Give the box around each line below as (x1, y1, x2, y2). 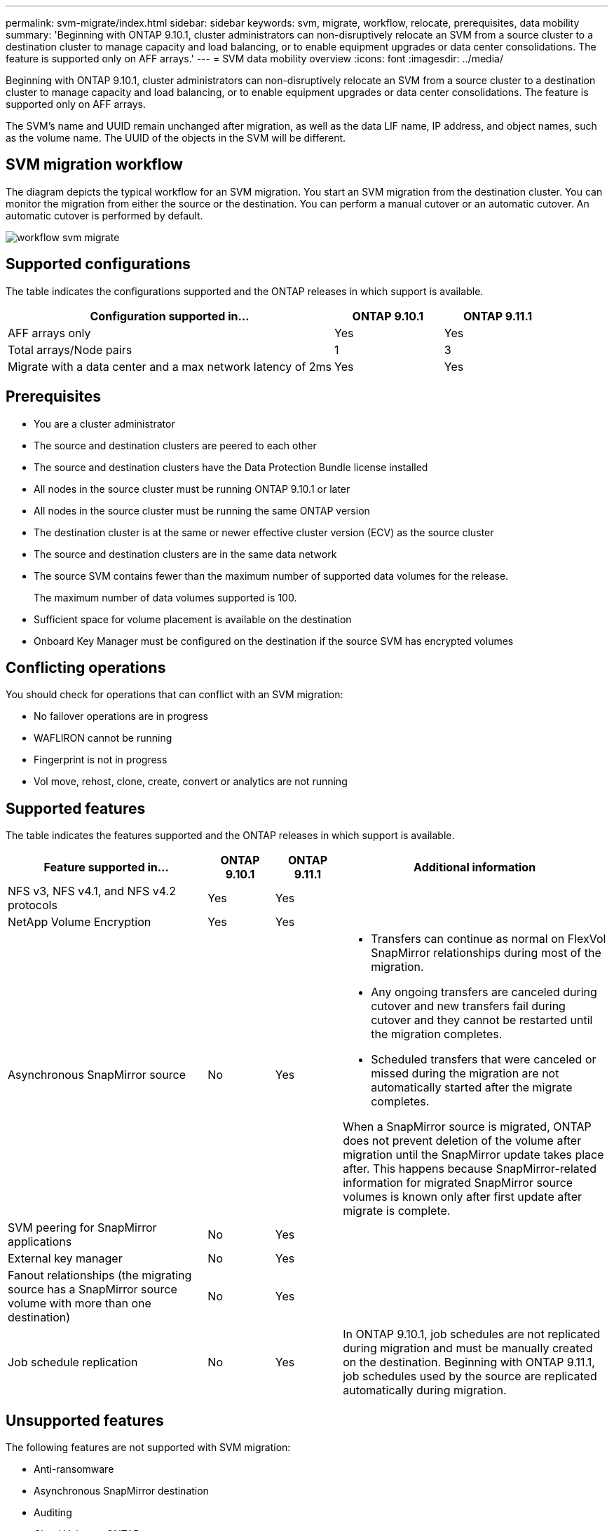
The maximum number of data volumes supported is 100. (34, 591, 297, 604)
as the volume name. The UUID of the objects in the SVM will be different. (6, 132, 346, 144)
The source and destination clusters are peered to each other (34, 439, 317, 451)
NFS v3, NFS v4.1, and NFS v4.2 (8, 884, 176, 899)
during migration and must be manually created (343, 1341, 593, 1356)
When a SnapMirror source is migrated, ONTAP (343, 1120, 592, 1134)
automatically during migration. (343, 1383, 507, 1398)
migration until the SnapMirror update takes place (343, 1148, 604, 1162)
